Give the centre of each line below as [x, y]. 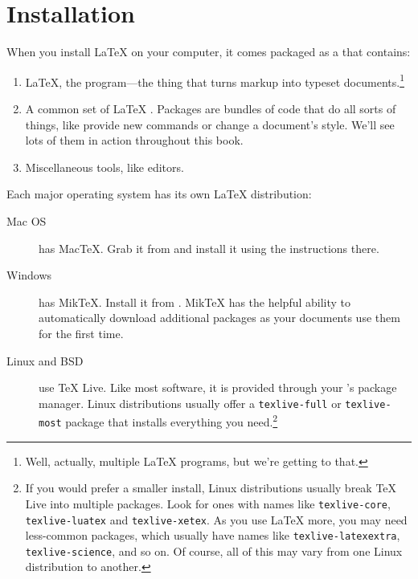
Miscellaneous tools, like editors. [104, 167]
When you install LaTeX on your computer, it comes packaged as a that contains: [209, 52]
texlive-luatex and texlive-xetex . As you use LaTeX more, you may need [216, 519]
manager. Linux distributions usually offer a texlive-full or [190, 403]
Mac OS [27, 220]
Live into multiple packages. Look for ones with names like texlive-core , [208, 503]
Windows [29, 275]
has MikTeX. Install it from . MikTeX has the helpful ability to [195, 302]
